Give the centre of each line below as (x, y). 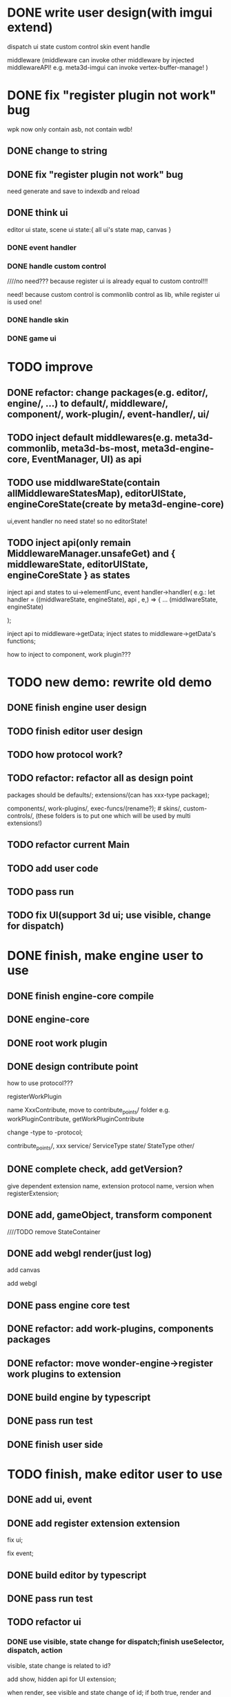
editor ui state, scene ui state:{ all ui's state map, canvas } (89, 229)
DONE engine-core (48, 1020)
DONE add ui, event (50, 1500)
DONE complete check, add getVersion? (95, 1169)
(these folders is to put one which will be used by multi (113, 815)
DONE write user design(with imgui (110, 13)
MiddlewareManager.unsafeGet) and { (91, 554)
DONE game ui (32, 338)
